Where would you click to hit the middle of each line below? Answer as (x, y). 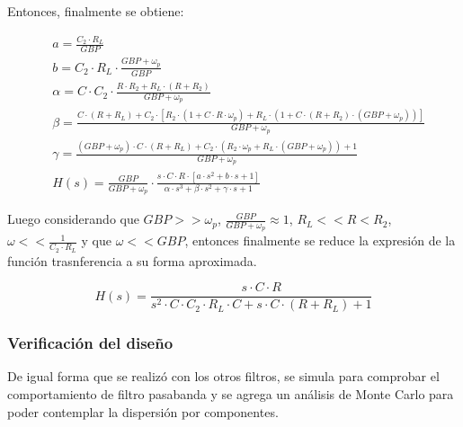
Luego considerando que (73, 219)
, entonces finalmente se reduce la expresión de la (320, 240)
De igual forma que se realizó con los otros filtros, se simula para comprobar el (223, 376)
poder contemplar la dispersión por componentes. (143, 411)
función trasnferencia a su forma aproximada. (132, 260)
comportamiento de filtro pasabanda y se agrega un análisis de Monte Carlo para (231, 394)
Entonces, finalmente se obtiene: (96, 11)
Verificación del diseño (90, 343)
